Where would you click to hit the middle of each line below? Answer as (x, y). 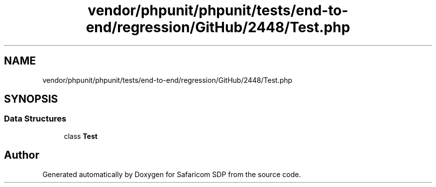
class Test (81, 136)
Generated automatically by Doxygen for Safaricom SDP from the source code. (172, 174)
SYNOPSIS (31, 99)
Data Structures (35, 119)
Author (22, 155)
